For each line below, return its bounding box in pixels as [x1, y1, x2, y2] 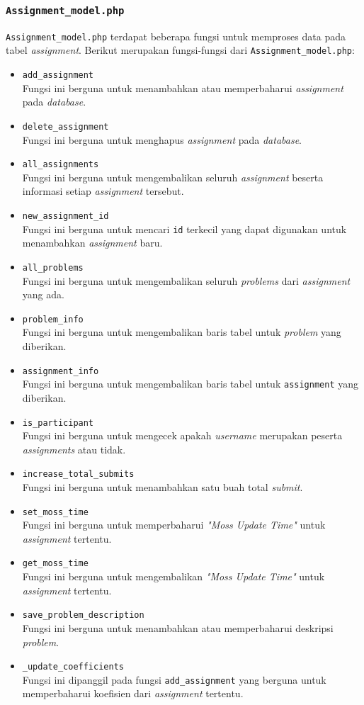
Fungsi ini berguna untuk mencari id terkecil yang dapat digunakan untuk [22, 221, 347, 236]
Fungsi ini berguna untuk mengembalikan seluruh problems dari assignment [22, 273, 351, 288]
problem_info [22, 314, 84, 325]
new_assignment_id [22, 211, 109, 222]
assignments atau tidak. [22, 441, 126, 456]
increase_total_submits [22, 469, 135, 480]
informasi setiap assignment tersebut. [22, 184, 184, 198]
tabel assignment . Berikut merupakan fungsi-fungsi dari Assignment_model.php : [6, 43, 355, 57]
